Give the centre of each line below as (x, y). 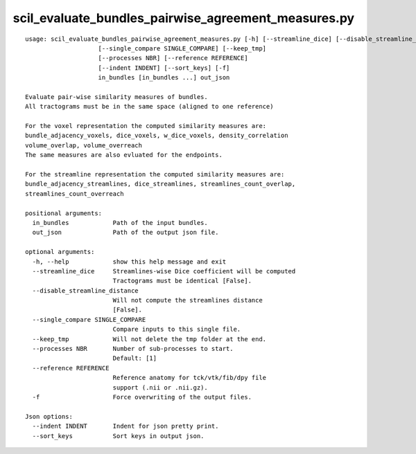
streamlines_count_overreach (75, 193)
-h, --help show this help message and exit (129, 262)
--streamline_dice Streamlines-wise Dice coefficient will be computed (164, 271)
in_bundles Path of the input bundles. (120, 223)
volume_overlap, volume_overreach (84, 145)
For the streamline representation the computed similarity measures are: (155, 174)
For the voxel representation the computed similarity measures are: (146, 126)
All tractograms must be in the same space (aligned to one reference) (149, 107)
